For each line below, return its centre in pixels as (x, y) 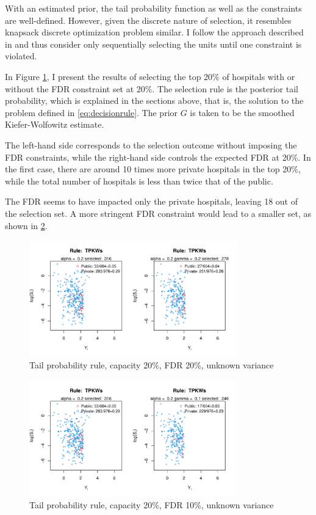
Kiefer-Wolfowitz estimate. (55, 124)
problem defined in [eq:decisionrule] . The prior (92, 112)
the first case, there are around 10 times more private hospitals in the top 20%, (153, 169)
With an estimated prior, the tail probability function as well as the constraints (153, 8)
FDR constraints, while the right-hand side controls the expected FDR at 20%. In (158, 157)
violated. (21, 56)
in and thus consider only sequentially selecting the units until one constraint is (153, 44)
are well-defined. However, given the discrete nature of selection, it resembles (148, 20)
